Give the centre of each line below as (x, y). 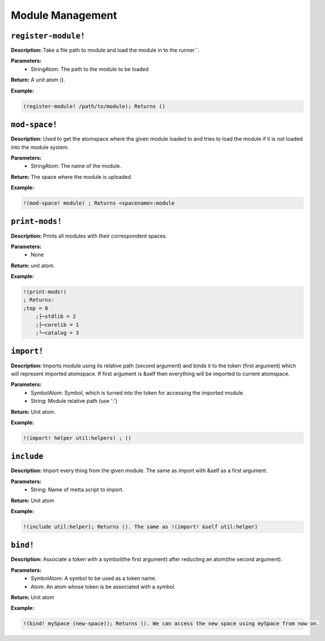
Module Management (64, 15)
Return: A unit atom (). (38, 80)
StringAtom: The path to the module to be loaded (90, 69)
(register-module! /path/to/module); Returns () (94, 106)
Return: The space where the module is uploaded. (72, 177)
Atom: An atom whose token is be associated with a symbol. (103, 586)
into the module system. (40, 147)
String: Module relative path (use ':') (74, 401)
